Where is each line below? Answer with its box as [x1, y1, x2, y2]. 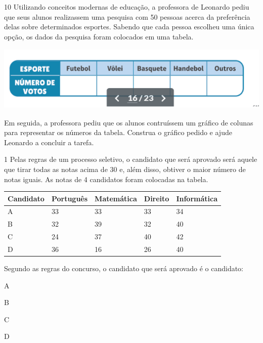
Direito [144, 193, 169, 203]
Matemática [95, 193, 137, 203]
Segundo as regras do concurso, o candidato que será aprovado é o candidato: [4, 263, 244, 274]
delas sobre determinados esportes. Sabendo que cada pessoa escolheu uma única [4, 21, 254, 32]
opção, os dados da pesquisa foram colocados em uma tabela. [4, 31, 194, 41]
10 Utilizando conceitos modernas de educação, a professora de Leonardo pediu [4, 2, 249, 12]
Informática [176, 193, 217, 203]
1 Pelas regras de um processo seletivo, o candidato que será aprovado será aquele [4, 154, 257, 164]
